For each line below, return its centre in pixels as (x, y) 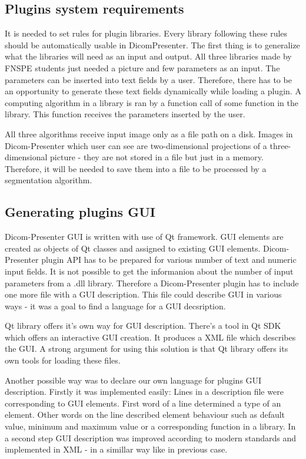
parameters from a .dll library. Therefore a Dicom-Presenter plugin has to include (152, 283)
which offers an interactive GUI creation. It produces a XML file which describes (150, 337)
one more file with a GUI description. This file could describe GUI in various (143, 294)
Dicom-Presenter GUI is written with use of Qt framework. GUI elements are (144, 237)
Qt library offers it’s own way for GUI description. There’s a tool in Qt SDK (143, 326)
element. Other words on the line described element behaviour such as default (145, 415)
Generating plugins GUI (80, 212)
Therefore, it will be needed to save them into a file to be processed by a (136, 168)
